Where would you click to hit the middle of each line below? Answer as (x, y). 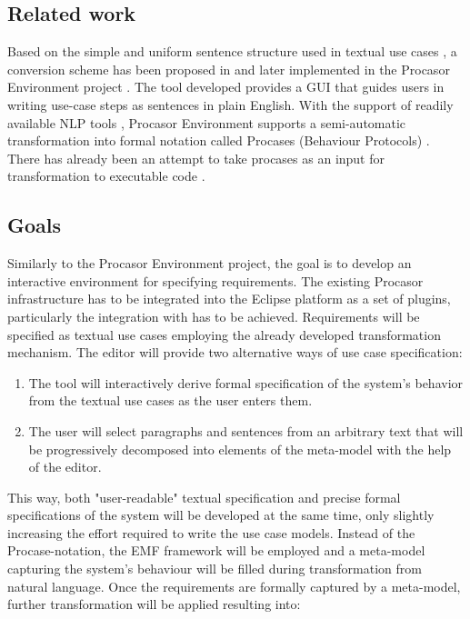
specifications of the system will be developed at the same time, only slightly (221, 515)
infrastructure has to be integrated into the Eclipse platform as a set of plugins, (229, 299)
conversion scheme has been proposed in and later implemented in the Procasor (229, 69)
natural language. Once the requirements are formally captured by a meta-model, (234, 586)
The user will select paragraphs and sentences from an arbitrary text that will (246, 430)
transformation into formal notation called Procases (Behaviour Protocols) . (219, 140)
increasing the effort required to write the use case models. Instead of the (211, 532)
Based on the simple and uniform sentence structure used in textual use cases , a (232, 51)
